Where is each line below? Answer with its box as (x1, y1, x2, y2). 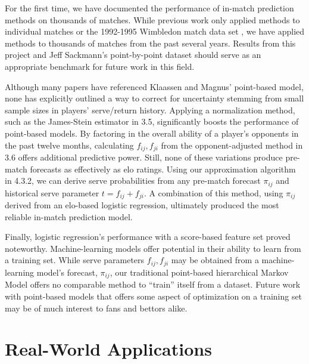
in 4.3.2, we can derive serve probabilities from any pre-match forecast (5, 174, 261, 187)
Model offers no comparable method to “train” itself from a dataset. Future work (5, 278, 301, 291)
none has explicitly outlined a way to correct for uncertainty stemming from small (5, 92, 304, 104)
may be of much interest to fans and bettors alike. (5, 301, 188, 314)
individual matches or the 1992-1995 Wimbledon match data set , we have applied (5, 25, 305, 38)
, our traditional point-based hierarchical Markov (110, 266, 289, 278)
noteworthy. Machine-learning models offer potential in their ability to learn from (5, 242, 301, 254)
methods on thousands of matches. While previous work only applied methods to (5, 13, 300, 26)
